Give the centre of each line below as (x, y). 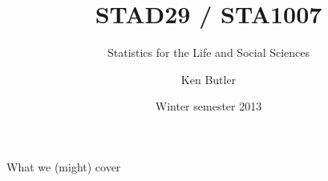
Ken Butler (209, 79)
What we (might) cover (64, 166)
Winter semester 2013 (209, 106)
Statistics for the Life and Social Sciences (209, 52)
